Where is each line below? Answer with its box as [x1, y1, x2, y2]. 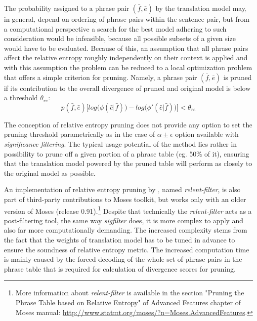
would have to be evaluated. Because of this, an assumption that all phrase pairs [4, 42, 248, 53]
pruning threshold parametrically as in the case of [4, 129, 155, 139]
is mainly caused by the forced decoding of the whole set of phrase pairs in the [4, 254, 242, 264]
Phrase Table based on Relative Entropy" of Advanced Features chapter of [15, 297, 241, 307]
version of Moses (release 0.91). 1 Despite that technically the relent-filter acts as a [4, 204, 252, 216]
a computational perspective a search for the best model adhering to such [4, 23, 227, 34]
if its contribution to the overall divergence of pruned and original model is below [4, 82, 251, 93]
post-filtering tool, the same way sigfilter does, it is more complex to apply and [4, 215, 243, 225]
